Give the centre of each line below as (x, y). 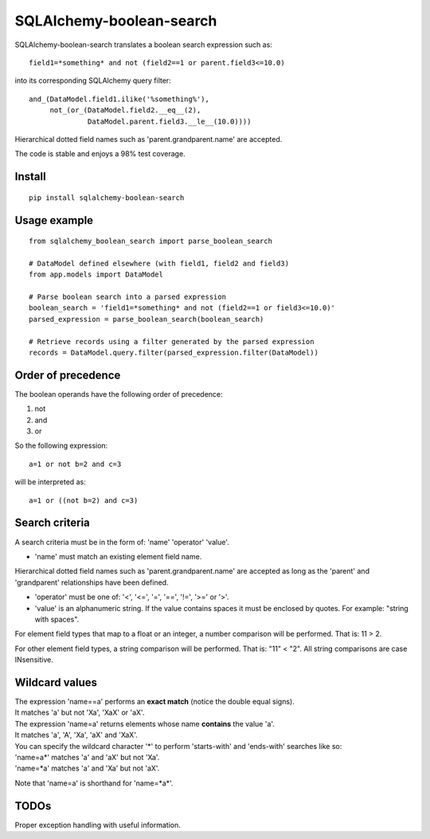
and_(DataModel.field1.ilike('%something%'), (119, 99)
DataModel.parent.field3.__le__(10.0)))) (170, 121)
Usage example (54, 220)
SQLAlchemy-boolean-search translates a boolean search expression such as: (143, 45)
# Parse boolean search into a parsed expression (128, 297)
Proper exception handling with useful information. (98, 825)
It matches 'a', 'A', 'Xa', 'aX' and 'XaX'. (76, 735)
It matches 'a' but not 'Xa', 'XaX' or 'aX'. (80, 712)
